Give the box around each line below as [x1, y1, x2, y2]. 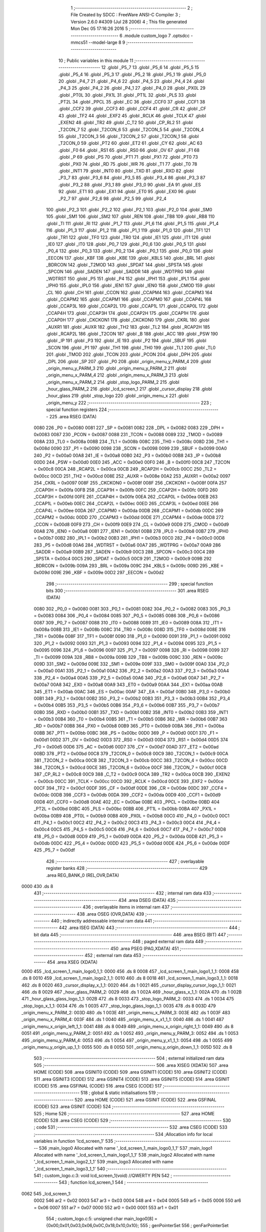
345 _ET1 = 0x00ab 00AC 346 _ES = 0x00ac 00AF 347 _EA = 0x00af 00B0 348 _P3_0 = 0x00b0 [33, 688, 231, 694]
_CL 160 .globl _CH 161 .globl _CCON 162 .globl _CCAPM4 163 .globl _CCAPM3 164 [46, 289, 213, 295]
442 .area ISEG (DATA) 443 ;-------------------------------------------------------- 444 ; [59, 924, 240, 931]
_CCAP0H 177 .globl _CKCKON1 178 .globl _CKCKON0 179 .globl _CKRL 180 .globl [46, 317, 209, 323]
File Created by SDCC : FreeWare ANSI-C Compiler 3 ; [70, 12, 181, 18]
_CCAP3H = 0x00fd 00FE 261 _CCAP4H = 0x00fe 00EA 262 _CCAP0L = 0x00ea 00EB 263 [33, 493, 218, 500]
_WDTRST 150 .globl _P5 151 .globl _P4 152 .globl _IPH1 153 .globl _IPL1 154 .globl [46, 275, 210, 281]
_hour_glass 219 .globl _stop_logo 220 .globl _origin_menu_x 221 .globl [46, 393, 189, 399]
